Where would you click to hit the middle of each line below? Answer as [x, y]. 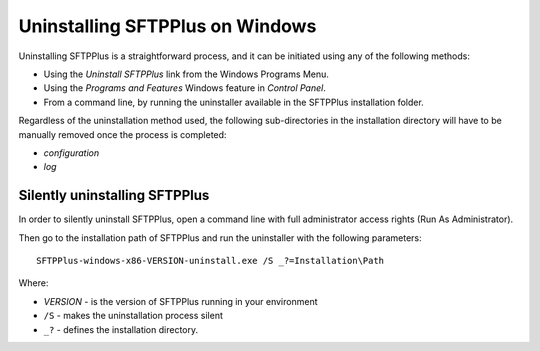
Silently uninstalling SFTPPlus [114, 195]
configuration [71, 152]
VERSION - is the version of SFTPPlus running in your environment [180, 301]
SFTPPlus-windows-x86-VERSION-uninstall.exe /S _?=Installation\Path [210, 260]
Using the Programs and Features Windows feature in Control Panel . [185, 88]
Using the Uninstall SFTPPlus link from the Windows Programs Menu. [186, 74]
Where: [33, 283]
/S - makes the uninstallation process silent [133, 316]
